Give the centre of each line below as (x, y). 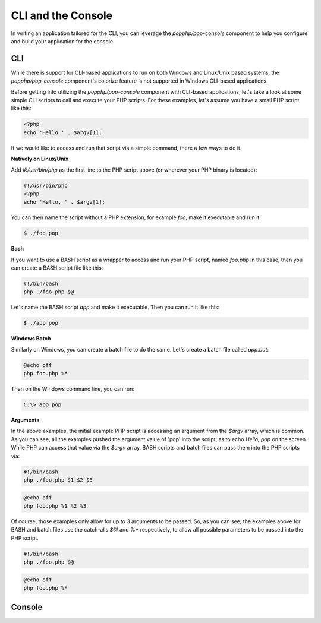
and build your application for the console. (63, 41)
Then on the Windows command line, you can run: (73, 389)
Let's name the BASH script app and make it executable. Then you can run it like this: (115, 307)
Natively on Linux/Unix (40, 159)
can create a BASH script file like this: (57, 268)
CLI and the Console (62, 15)
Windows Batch (31, 339)
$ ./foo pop (41, 233)
